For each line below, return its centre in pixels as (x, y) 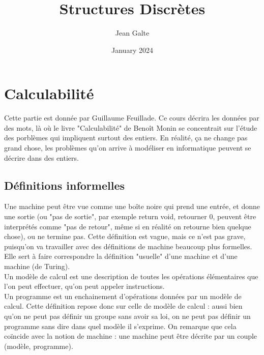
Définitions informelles (64, 185)
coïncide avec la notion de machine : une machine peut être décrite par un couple (131, 336)
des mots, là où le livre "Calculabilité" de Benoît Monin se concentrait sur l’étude (131, 127)
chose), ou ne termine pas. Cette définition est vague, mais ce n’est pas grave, (125, 236)
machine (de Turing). (37, 266)
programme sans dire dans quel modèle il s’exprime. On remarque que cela (120, 326)
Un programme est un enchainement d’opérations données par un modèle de (123, 296)
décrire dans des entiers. (41, 157)
